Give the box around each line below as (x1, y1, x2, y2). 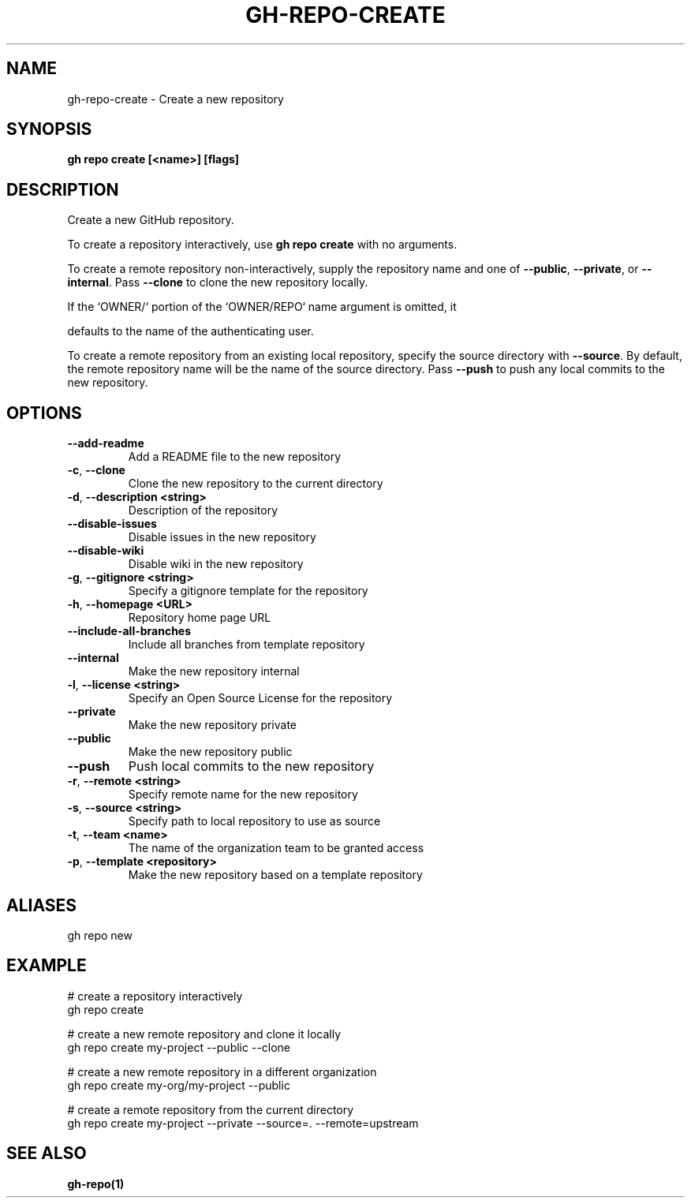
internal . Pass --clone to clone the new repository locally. (67, 275, 368, 290)
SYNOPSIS (6, 119, 92, 140)
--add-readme (67, 436, 144, 451)
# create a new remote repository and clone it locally (67, 1026, 341, 1041)
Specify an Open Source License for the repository (128, 691, 393, 705)
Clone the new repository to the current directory (128, 477, 383, 491)
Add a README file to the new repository (128, 450, 342, 464)
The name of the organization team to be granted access (128, 841, 424, 855)
